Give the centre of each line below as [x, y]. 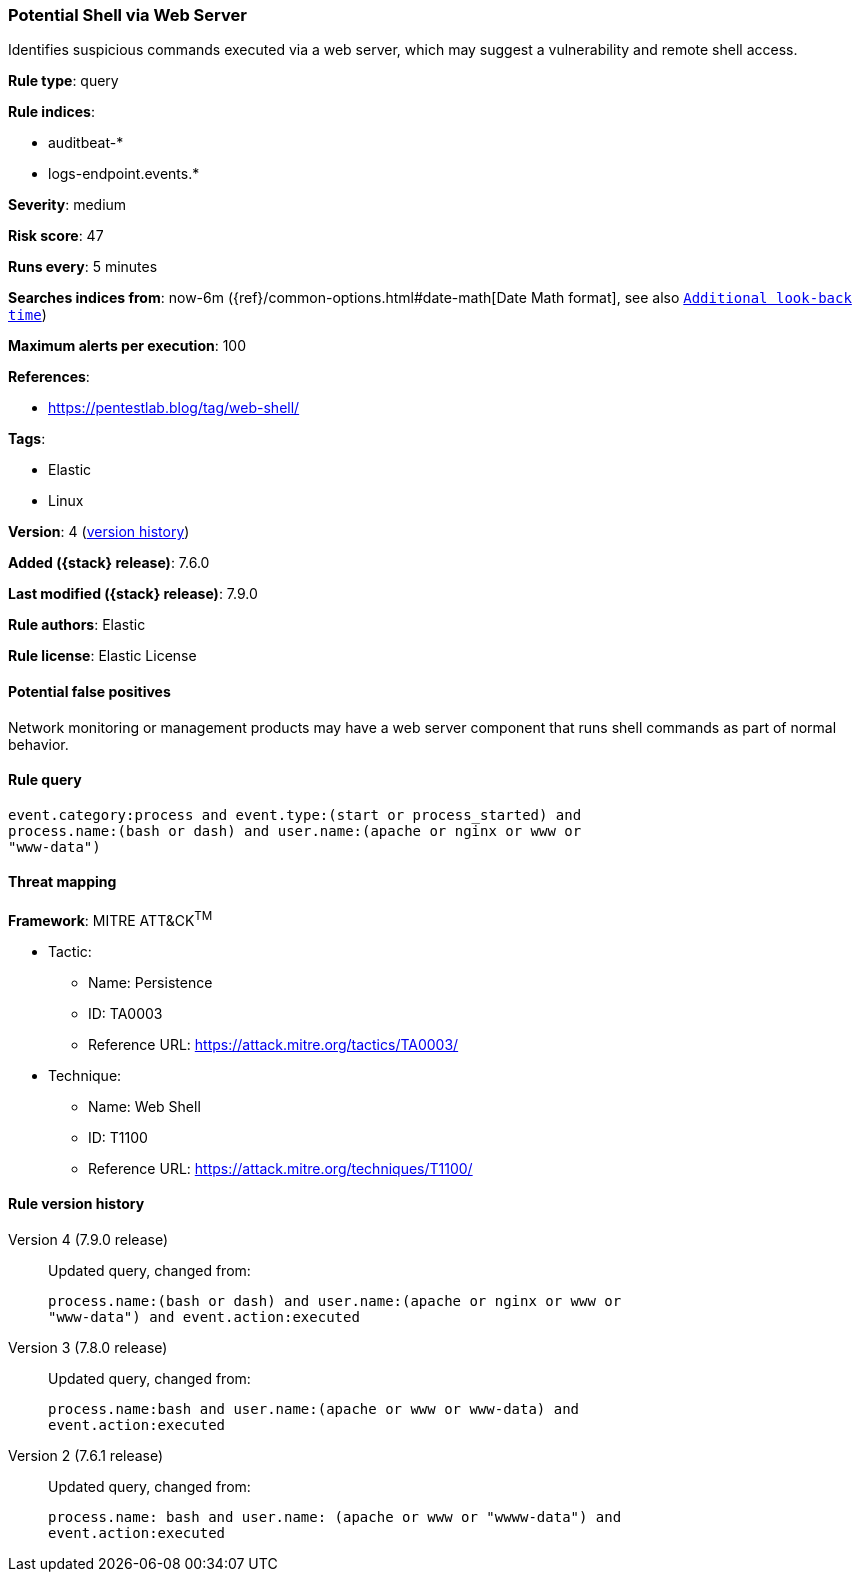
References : [49, 377]
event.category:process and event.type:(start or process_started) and [295, 814]
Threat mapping [62, 882]
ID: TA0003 [125, 1013]
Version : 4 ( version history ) [99, 532]
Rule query [45, 780]
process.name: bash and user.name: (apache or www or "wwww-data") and [335, 1516]
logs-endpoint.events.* [124, 174]
